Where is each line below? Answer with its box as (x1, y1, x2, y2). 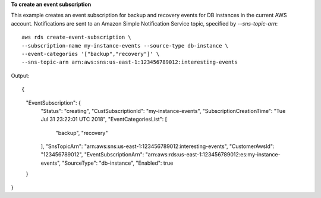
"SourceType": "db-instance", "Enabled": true (62, 159, 174, 166)
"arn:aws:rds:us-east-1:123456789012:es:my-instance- (145, 151, 281, 158)
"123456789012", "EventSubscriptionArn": (40, 151, 144, 158)
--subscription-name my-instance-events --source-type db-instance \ (21, 42, 229, 49)
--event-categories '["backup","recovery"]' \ (21, 51, 160, 57)
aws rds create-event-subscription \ (21, 34, 132, 41)
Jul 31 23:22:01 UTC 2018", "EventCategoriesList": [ (40, 116, 168, 123)
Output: (11, 72, 30, 79)
